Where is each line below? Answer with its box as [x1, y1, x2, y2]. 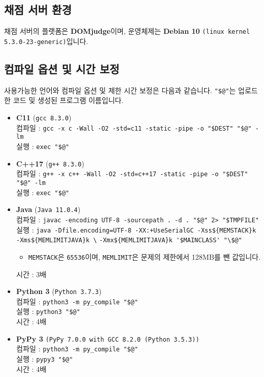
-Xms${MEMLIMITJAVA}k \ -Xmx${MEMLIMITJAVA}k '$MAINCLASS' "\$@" [16, 237, 243, 244]
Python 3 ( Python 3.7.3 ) [16, 286, 102, 297]
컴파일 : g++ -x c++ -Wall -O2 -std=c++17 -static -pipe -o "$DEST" [16, 168, 248, 179]
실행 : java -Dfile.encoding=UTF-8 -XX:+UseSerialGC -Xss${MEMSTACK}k [16, 224, 256, 235]
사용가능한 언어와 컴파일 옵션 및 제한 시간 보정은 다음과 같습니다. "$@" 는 [4, 85, 236, 95]
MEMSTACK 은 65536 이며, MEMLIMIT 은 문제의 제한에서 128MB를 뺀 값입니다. [28, 251, 261, 262]
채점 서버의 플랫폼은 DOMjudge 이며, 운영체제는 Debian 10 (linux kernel [4, 26, 250, 36]
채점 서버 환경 [4, 2, 72, 17]
